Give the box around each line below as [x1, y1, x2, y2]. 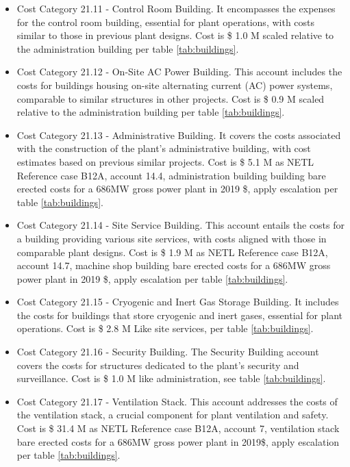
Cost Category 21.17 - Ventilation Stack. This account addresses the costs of [16, 394, 338, 408]
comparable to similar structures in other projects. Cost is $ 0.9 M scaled [16, 91, 325, 105]
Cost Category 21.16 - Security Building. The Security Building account [16, 344, 319, 359]
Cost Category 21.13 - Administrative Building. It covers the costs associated [16, 127, 341, 142]
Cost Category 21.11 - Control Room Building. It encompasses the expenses [16, 1, 336, 15]
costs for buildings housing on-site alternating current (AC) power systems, [16, 77, 333, 92]
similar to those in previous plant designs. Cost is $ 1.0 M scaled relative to [16, 28, 334, 42]
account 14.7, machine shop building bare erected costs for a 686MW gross [16, 258, 331, 273]
